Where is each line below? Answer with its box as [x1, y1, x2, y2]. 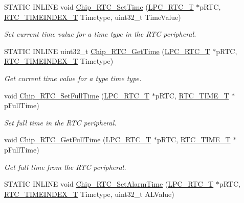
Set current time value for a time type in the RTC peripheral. [4, 29, 196, 39]
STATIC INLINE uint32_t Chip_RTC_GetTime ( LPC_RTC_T [4, 45, 210, 56]
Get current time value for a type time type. [4, 72, 142, 83]
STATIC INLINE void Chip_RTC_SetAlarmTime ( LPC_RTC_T [4, 179, 214, 189]
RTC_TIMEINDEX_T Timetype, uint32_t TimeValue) [4, 11, 181, 22]
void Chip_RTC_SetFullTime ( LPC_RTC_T [4, 90, 150, 100]
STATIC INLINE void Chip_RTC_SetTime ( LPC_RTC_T [4, 2, 194, 12]
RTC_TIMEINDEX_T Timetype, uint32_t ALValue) [4, 188, 174, 199]
